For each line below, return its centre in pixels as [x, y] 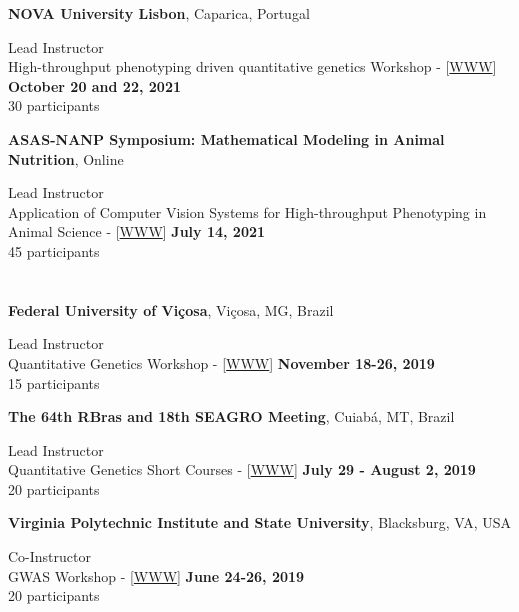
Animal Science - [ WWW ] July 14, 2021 [137, 231]
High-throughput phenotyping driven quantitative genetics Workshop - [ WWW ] [252, 66]
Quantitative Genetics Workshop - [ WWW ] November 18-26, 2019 [221, 362]
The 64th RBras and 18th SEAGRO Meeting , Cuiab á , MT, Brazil [231, 416]
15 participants [54, 382]
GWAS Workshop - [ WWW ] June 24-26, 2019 [156, 575]
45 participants [54, 250]
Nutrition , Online [66, 158]
